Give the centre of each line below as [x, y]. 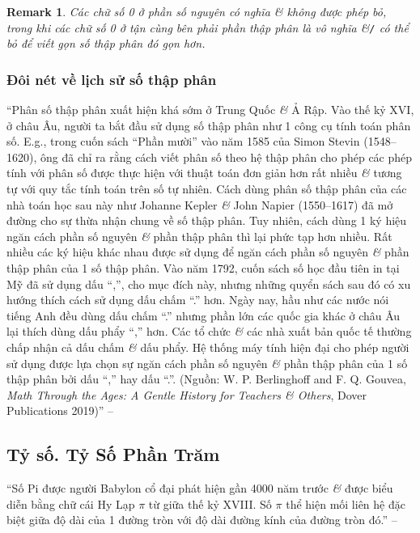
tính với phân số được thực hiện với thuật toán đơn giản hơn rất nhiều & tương [204, 173]
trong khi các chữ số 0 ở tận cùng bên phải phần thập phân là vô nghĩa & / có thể [208, 27]
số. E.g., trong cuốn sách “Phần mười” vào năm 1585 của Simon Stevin [183, 141]
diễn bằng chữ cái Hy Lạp [71, 503]
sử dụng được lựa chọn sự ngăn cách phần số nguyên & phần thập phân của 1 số [207, 363]
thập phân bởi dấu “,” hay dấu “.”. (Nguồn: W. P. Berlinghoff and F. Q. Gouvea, [206, 379]
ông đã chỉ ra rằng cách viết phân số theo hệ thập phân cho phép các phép [226, 157]
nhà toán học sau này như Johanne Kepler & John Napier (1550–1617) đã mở [200, 204]
